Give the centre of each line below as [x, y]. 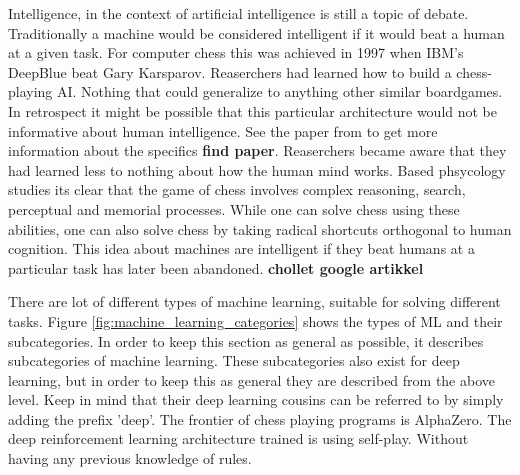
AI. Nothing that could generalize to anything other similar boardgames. [280, 91]
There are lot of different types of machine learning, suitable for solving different [254, 301]
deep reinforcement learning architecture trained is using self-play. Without [238, 438]
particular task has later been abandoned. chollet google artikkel [216, 267]
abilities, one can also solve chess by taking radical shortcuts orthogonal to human [260, 228]
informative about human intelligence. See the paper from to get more [223, 130]
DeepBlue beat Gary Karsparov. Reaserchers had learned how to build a [230, 71]
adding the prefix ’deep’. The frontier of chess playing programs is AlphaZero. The [260, 418]
